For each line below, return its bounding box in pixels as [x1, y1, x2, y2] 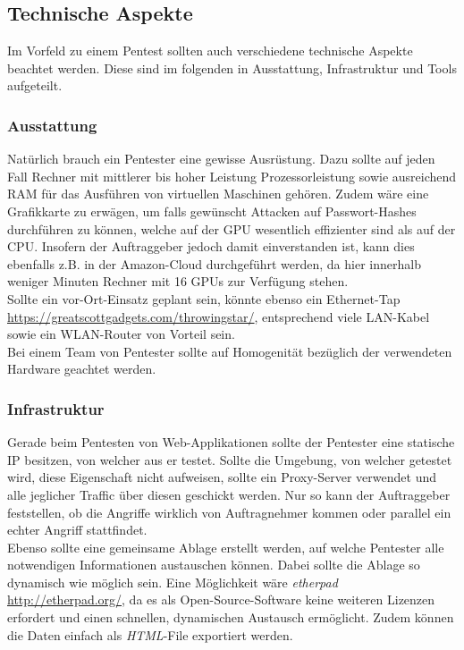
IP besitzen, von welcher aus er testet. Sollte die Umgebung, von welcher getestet [7, 450, 452, 469]
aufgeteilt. [7, 76, 63, 95]
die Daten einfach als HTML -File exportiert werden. [7, 625, 293, 644]
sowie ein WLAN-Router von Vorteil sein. [7, 325, 235, 343]
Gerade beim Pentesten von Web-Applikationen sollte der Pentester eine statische [7, 433, 455, 452]
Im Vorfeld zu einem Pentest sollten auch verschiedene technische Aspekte [7, 41, 413, 60]
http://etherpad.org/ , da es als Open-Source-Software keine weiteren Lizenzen [7, 590, 435, 609]
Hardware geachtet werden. [7, 359, 156, 378]
